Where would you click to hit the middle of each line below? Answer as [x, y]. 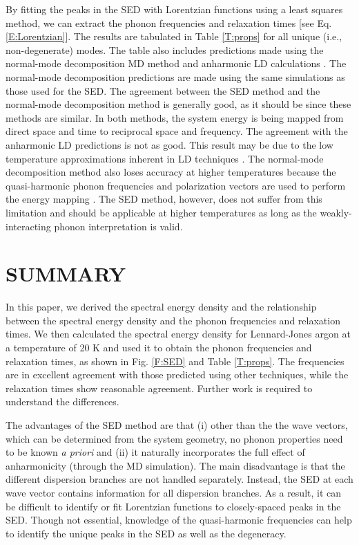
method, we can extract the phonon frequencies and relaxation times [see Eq [167, 22]
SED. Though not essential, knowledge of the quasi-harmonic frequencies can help [179, 520]
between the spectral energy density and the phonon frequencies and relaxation [173, 320]
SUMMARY [66, 274]
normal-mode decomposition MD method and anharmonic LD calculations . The [176, 63]
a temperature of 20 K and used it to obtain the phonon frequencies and [159, 347]
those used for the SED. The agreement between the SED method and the [163, 90]
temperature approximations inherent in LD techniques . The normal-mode [165, 158]
